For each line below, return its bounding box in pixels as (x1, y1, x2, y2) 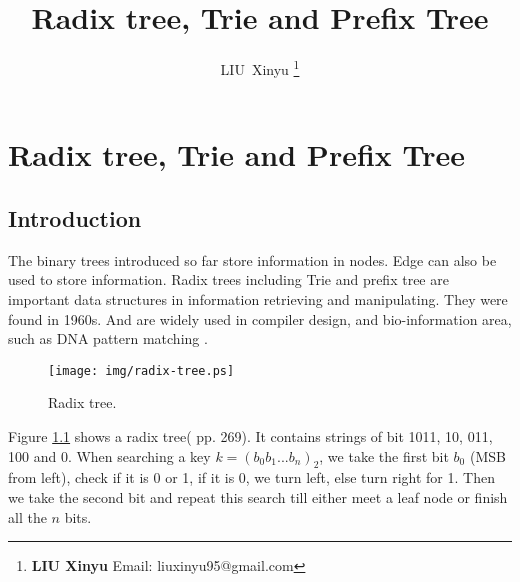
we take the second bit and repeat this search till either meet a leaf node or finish (8, 486, 508, 507)
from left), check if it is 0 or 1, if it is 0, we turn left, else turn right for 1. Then (8, 467, 495, 488)
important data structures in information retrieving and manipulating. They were (8, 288, 508, 309)
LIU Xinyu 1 (220, 56, 300, 79)
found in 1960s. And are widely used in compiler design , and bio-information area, (8, 308, 512, 329)
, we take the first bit (319, 445, 449, 466)
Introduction (8, 202, 142, 233)
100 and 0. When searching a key (8, 445, 211, 466)
